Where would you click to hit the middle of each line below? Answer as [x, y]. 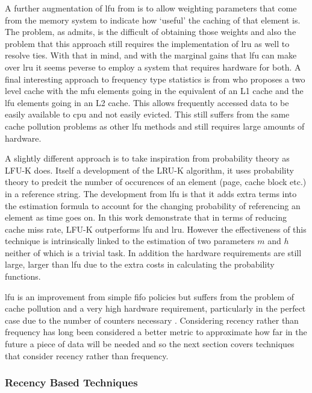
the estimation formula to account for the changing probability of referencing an [153, 205]
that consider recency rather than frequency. [87, 355]
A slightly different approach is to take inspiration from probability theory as [147, 158]
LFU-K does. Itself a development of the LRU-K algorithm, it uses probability [149, 170]
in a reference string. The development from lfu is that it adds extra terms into [151, 193]
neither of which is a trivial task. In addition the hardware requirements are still [153, 252]
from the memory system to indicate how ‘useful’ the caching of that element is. [153, 20]
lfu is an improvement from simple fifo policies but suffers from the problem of [150, 296]
